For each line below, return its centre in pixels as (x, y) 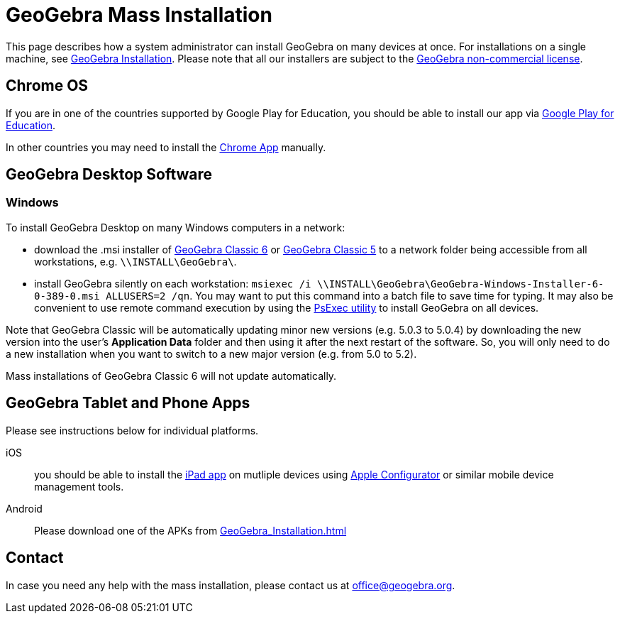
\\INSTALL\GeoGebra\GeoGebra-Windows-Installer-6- (460, 284)
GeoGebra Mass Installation (139, 15)
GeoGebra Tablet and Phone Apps (128, 403)
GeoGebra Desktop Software (109, 175)
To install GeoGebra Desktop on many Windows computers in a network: (176, 227)
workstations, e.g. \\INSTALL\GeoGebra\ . (135, 261)
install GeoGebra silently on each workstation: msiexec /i (173, 283)
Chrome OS (47, 86)
